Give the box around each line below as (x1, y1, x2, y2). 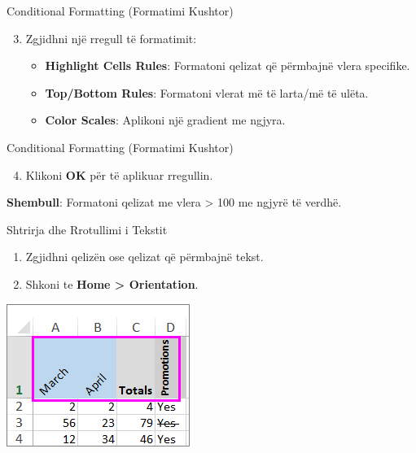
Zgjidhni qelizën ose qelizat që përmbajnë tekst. (25, 248, 264, 265)
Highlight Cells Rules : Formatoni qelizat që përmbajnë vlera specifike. (45, 57, 410, 74)
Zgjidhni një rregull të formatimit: (25, 29, 197, 46)
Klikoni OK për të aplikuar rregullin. (25, 166, 213, 183)
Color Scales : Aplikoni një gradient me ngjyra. (45, 111, 286, 128)
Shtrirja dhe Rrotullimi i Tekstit (7, 220, 168, 237)
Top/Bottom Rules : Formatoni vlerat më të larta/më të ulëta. (45, 84, 369, 101)
